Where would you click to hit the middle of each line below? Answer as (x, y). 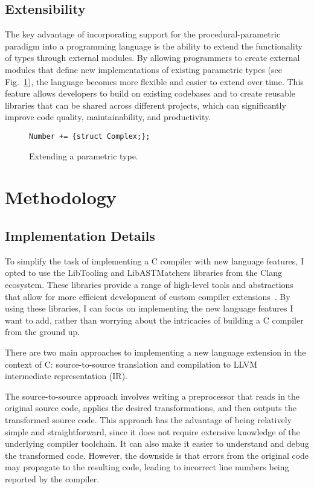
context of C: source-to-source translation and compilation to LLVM (131, 364)
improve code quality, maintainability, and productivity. (108, 117)
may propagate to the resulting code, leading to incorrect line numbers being (147, 467)
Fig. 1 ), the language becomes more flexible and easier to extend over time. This (154, 81)
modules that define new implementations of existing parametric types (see (143, 69)
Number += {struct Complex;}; (90, 136)
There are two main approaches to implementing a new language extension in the (155, 352)
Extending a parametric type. (84, 155)
